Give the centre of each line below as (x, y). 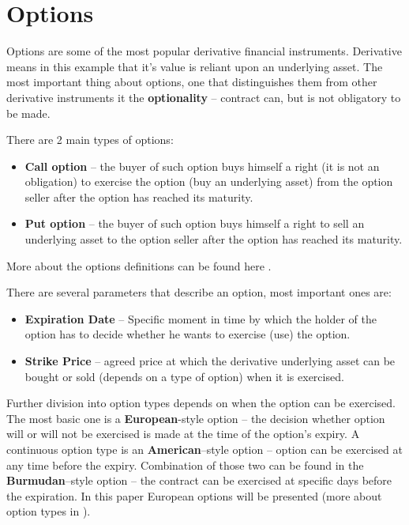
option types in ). (49, 511)
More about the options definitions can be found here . (139, 265)
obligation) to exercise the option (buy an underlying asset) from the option (209, 181)
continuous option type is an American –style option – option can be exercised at (204, 449)
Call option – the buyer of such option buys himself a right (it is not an (202, 166)
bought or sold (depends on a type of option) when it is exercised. (184, 376)
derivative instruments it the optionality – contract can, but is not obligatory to (204, 97)
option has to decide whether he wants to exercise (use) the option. (188, 334)
